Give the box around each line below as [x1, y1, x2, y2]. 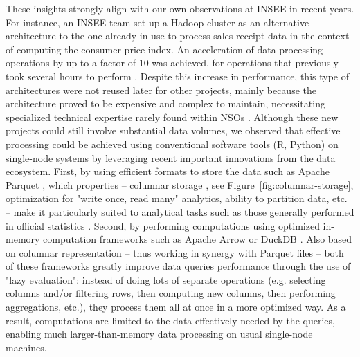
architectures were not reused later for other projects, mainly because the [6, 82, 316, 97]
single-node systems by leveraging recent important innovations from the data [6, 150, 336, 165]
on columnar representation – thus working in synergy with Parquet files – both [6, 245, 344, 259]
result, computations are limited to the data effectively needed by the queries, [6, 313, 335, 327]
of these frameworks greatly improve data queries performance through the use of [6, 259, 351, 273]
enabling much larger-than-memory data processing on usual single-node [6, 327, 313, 341]
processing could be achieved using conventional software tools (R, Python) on [6, 136, 339, 151]
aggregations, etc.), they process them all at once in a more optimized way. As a [6, 300, 346, 314]
